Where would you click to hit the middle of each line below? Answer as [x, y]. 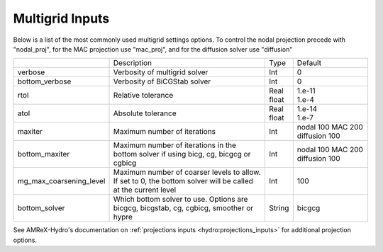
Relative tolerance [143, 96]
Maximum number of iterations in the [175, 145]
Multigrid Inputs [61, 18]
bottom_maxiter [44, 154]
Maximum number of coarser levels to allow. [187, 172]
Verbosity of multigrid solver [161, 72]
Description [133, 63]
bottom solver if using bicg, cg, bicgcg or [182, 154]
